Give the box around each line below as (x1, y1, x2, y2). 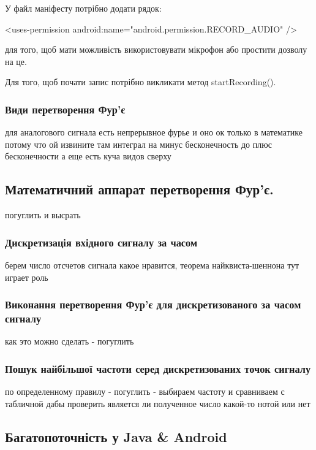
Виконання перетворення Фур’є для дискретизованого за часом (5, 297, 301, 312)
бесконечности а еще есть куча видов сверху (5, 150, 171, 162)
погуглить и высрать (5, 208, 81, 221)
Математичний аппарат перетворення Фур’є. (5, 180, 274, 199)
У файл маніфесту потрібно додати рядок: (5, 2, 162, 14)
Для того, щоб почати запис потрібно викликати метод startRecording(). (5, 75, 276, 88)
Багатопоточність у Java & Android (5, 427, 227, 446)
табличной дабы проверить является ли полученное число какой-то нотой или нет (5, 397, 310, 410)
